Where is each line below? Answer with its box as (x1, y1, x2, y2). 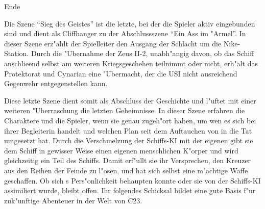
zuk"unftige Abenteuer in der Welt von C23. (4, 195, 142, 205)
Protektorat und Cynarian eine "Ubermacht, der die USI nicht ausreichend (4, 68, 237, 79)
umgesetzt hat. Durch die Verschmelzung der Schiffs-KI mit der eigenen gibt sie (4, 135, 253, 146)
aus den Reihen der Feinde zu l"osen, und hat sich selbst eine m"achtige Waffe (4, 165, 248, 175)
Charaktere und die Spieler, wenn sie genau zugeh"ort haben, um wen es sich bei (4, 115, 256, 125)
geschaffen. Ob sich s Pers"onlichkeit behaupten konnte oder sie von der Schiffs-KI (4, 175, 261, 186)
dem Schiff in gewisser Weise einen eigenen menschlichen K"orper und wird (4, 145, 238, 155)
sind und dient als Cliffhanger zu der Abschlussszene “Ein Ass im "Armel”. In (4, 28, 246, 39)
